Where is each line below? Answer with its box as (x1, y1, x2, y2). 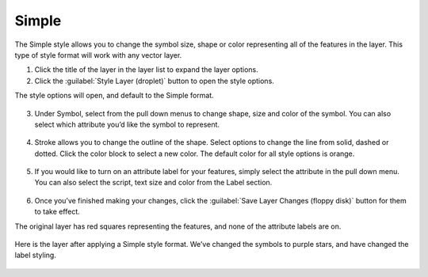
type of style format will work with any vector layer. (14, 50, 182, 59)
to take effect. (34, 207, 81, 217)
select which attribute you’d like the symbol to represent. (34, 120, 220, 129)
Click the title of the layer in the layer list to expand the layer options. (34, 65, 258, 74)
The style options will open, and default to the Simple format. (14, 91, 214, 101)
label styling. (14, 250, 57, 260)
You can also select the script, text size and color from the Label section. (34, 178, 273, 188)
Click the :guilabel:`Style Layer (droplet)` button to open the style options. (34, 76, 275, 85)
